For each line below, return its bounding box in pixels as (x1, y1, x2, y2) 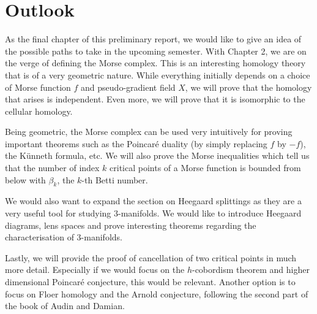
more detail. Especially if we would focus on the (5, 263, 185, 276)
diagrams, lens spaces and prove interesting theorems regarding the (5, 218, 256, 231)
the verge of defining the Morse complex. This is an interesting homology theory (5, 56, 306, 69)
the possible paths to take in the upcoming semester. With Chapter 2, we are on (5, 44, 307, 57)
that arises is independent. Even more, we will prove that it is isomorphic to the (5, 93, 305, 105)
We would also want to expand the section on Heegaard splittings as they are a (5, 194, 302, 207)
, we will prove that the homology (185, 80, 312, 93)
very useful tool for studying (5, 207, 111, 220)
